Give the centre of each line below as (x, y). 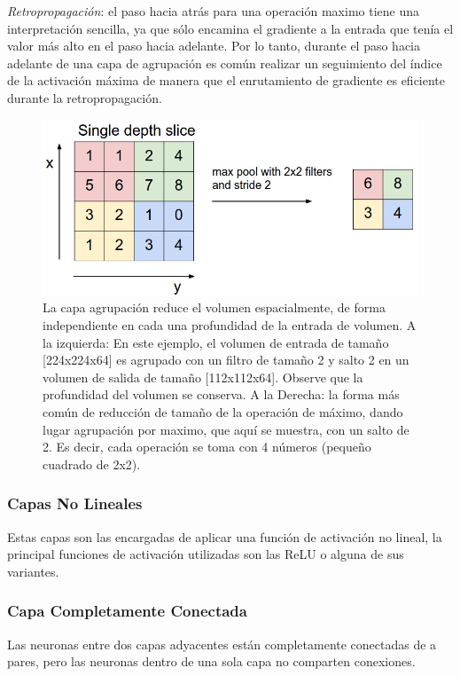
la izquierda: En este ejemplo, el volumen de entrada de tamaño (216, 342)
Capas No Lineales (75, 503)
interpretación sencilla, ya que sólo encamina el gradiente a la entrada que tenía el (230, 28)
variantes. (33, 571)
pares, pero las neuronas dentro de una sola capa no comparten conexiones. (211, 661)
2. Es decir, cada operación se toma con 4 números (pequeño (207, 447)
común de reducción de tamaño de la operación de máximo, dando (223, 411)
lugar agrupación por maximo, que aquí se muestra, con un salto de (226, 429)
